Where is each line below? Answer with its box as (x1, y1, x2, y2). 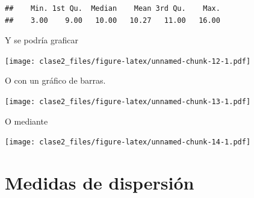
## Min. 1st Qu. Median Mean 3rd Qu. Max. (5, 4, 220, 13)
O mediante (5, 114, 48, 127)
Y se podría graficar (5, 34, 78, 46)
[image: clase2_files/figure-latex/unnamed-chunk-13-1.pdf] (5, 97, 251, 107)
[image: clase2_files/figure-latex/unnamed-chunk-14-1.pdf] (5, 138, 251, 147)
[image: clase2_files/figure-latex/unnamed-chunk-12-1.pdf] (5, 57, 251, 66)
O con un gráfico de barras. (5, 74, 106, 87)
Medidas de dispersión (5, 170, 194, 195)
